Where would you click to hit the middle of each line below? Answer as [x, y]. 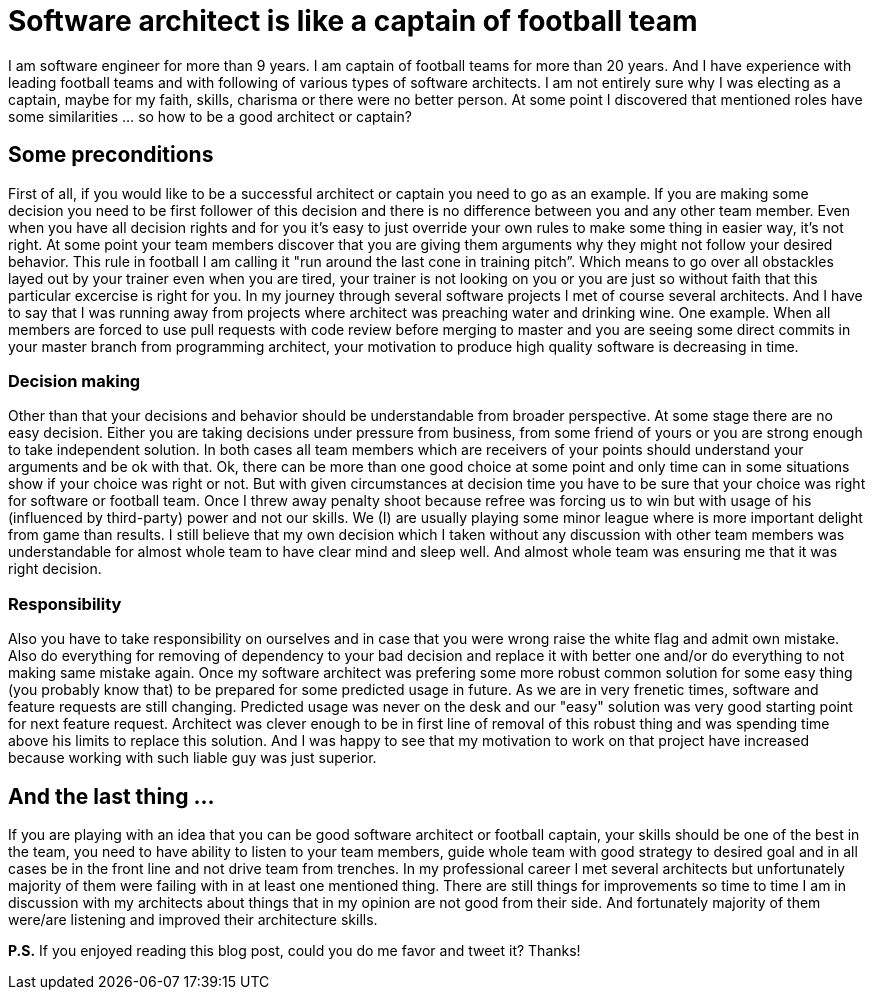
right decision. [55, 569]
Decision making [74, 380]
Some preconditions [111, 155]
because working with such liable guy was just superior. [192, 758]
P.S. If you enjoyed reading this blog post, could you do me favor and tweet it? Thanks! [294, 950]
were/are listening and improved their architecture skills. [193, 919]
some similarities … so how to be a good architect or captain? [210, 116]
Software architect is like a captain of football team [353, 21]
